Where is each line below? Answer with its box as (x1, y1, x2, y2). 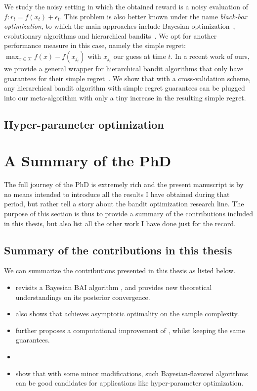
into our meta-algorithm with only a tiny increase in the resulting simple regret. (4, 92, 246, 102)
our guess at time (113, 50, 166, 61)
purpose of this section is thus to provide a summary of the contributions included (4, 208, 253, 219)
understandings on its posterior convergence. (15, 292, 150, 302)
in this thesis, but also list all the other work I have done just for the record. (4, 218, 236, 228)
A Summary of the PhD (4, 150, 171, 171)
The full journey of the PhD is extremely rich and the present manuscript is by (4, 179, 244, 190)
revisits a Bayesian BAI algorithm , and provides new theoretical (15, 282, 212, 293)
